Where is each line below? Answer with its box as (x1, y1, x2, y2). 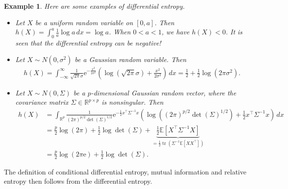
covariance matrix (15, 97, 68, 107)
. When (109, 27, 131, 37)
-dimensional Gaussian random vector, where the (91, 87, 237, 97)
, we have (161, 27, 189, 37)
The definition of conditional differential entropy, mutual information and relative (4, 166, 247, 176)
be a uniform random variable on (35, 17, 133, 27)
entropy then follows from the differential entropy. (4, 176, 152, 186)
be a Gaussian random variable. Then (74, 54, 186, 64)
